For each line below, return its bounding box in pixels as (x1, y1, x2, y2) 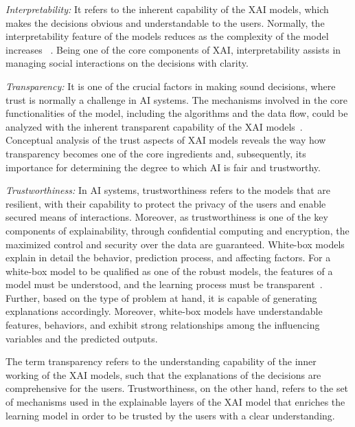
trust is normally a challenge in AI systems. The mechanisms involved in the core (5, 92, 347, 107)
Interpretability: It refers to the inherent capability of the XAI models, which (5, 2, 329, 16)
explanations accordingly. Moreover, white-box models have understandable (5, 304, 323, 318)
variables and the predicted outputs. (5, 331, 158, 345)
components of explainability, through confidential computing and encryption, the (5, 223, 350, 237)
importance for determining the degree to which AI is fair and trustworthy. (5, 160, 321, 174)
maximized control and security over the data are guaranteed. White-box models (5, 237, 345, 251)
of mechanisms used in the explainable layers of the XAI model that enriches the (5, 395, 345, 409)
